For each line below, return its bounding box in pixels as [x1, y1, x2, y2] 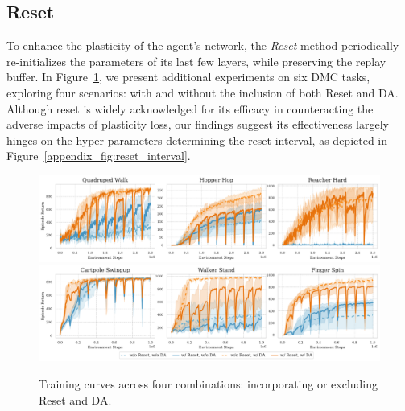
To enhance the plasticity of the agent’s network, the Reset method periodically [6, 37, 399, 54]
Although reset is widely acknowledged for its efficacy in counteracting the [6, 100, 374, 117]
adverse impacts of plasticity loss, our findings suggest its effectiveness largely [6, 116, 389, 133]
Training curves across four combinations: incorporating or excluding [39, 376, 378, 393]
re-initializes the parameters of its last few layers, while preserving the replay [6, 52, 386, 69]
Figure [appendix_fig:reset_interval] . [6, 147, 191, 164]
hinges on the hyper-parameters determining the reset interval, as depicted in [6, 131, 388, 148]
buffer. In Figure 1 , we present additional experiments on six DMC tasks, [6, 68, 370, 85]
